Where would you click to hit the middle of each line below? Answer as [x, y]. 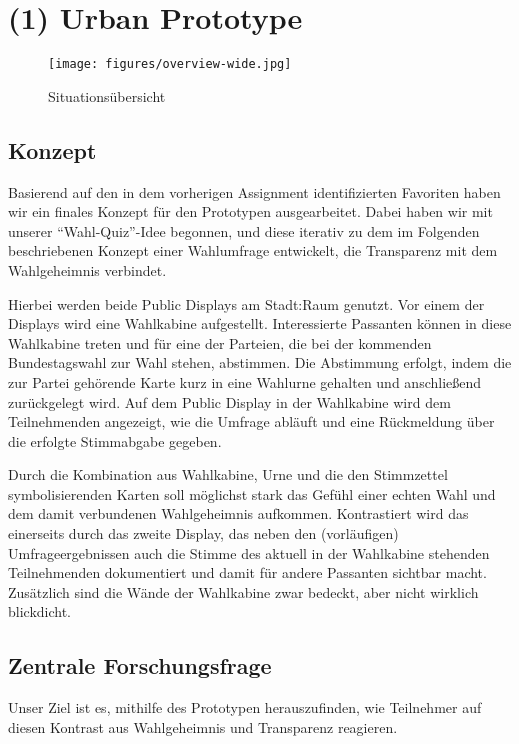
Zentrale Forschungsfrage [140, 665]
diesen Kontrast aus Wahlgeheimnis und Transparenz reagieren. [203, 726]
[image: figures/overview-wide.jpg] [170, 64]
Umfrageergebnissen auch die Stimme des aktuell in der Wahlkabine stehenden [249, 552]
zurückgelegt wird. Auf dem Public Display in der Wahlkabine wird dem [229, 401]
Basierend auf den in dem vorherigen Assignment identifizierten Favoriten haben [254, 191]
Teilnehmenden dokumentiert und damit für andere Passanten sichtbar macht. [247, 572]
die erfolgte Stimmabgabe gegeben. [115, 440]
